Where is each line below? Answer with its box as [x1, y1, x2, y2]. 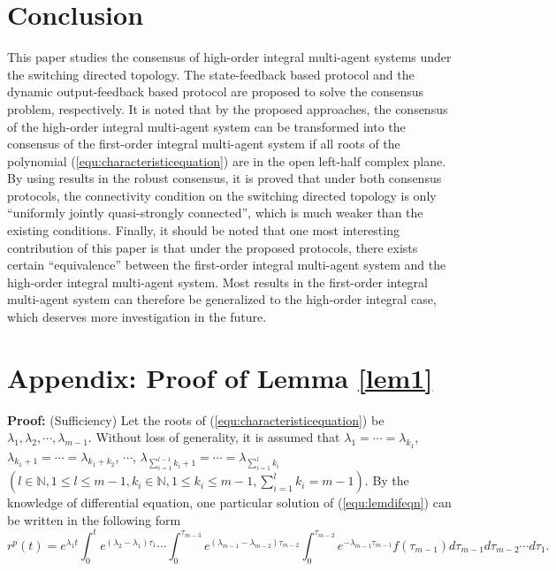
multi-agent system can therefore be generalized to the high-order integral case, [7, 290, 437, 308]
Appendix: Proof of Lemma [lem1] [7, 359, 433, 395]
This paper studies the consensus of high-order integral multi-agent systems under [7, 48, 452, 66]
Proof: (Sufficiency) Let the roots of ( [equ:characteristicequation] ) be [7, 410, 385, 429]
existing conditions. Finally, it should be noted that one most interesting [7, 221, 400, 240]
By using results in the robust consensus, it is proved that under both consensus [7, 169, 442, 187]
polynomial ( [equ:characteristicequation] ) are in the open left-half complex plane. [7, 151, 446, 170]
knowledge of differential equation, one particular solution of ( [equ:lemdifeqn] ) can [7, 493, 452, 512]
